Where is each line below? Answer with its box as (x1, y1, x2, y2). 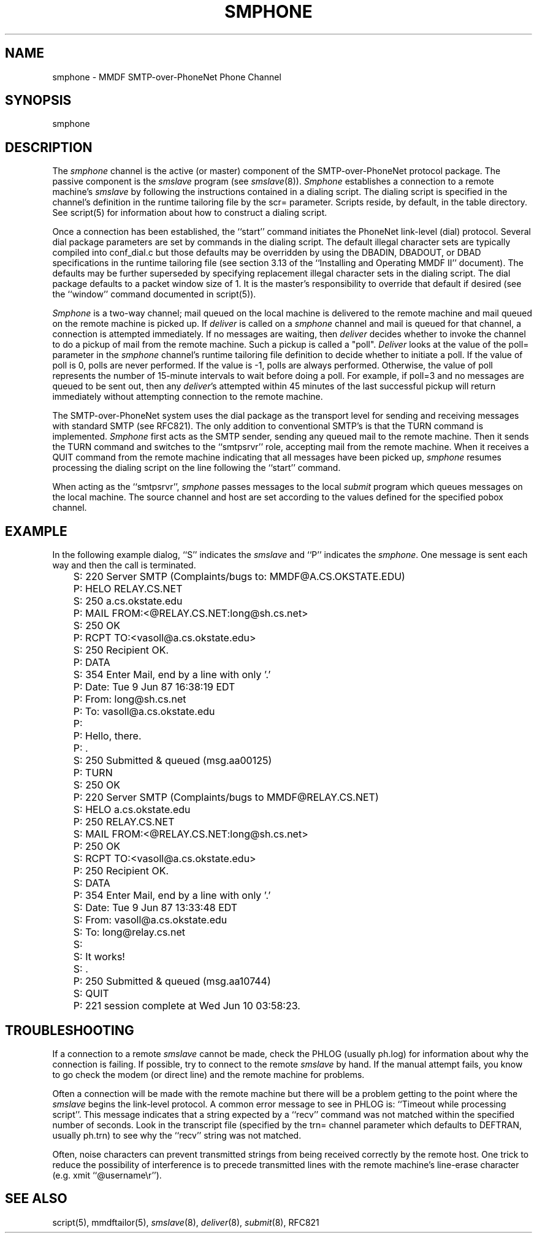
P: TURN (73, 766, 113, 779)
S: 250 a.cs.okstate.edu (73, 595, 183, 608)
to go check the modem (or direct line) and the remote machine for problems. (52, 1069, 365, 1080)
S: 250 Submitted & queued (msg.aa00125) (73, 754, 272, 767)
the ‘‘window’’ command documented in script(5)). (52, 289, 256, 300)
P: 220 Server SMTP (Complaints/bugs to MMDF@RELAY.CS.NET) (73, 791, 379, 804)
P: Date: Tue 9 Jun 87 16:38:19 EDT (73, 681, 235, 694)
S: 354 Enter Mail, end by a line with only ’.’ (73, 668, 271, 681)
